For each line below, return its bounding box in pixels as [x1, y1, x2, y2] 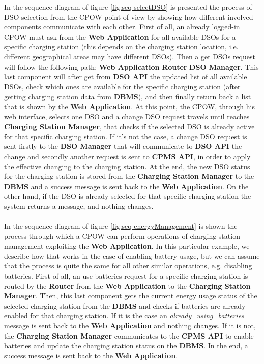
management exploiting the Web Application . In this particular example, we [4, 240, 250, 251]
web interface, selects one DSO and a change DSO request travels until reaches [4, 111, 250, 122]
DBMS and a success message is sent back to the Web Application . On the [4, 180, 249, 191]
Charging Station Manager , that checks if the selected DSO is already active [4, 121, 255, 132]
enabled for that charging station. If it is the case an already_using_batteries [4, 310, 244, 321]
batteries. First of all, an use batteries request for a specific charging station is [4, 270, 248, 281]
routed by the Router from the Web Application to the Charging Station [4, 280, 251, 291]
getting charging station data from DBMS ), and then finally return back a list [4, 91, 251, 102]
